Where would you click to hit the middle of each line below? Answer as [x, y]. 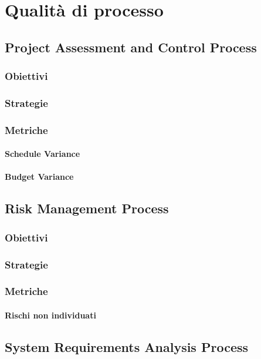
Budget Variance [39, 177]
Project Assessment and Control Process [131, 47]
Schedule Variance [43, 154]
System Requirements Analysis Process [127, 346]
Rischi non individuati [50, 315]
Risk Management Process [87, 208]
